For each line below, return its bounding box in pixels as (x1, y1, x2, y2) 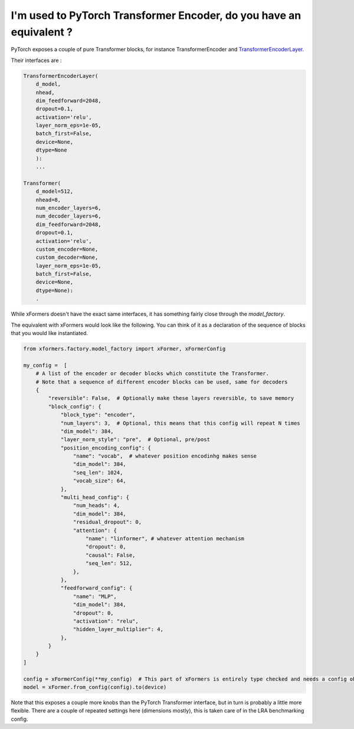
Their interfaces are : (11, 57, 62, 64)
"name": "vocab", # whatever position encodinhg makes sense (73, 453, 257, 459)
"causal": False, (86, 551, 136, 559)
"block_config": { (48, 403, 101, 410)
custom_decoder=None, (35, 254, 99, 261)
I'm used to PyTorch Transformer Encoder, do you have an (11, 9, 301, 22)
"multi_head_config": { (60, 494, 130, 501)
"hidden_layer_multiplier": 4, (73, 626, 163, 633)
